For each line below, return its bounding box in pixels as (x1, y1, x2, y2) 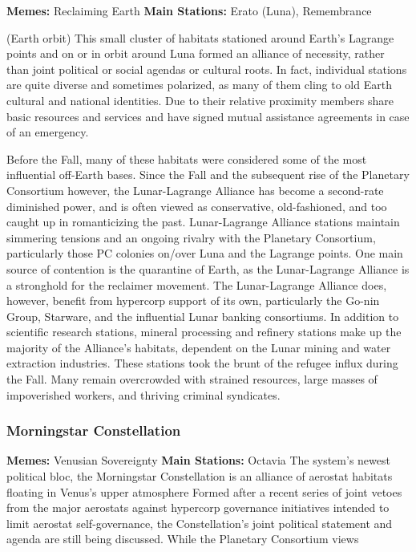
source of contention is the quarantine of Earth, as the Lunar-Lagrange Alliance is (6, 260, 410, 277)
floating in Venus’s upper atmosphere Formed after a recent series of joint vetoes (6, 483, 402, 500)
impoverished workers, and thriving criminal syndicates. (6, 386, 281, 403)
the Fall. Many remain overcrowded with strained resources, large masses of (6, 371, 378, 388)
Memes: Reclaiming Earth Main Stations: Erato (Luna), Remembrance (6, 2, 372, 18)
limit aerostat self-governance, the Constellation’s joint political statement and (6, 514, 393, 531)
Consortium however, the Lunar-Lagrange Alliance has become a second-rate (6, 181, 384, 198)
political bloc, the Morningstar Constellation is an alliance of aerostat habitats (6, 468, 393, 485)
